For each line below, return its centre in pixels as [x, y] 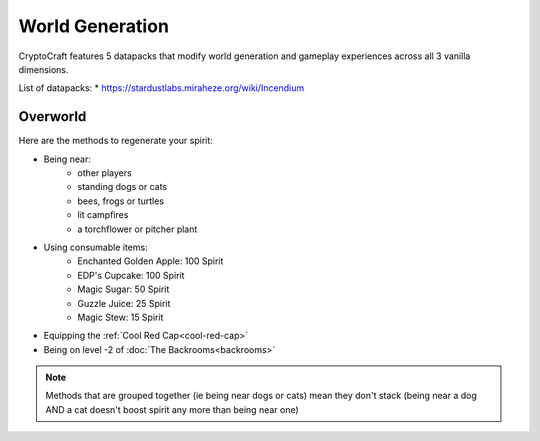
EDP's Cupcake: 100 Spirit [131, 275]
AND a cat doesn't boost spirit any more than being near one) [172, 409]
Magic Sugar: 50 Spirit [123, 289]
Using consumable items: [96, 247]
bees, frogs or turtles [121, 201]
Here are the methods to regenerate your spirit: [116, 141]
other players [104, 173]
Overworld [52, 116]
